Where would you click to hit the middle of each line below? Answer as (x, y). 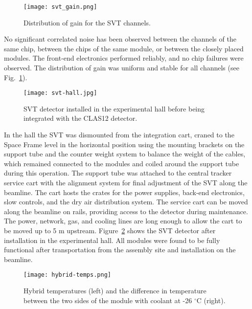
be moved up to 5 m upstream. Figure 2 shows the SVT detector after (110, 230)
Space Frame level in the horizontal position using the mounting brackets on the (124, 144)
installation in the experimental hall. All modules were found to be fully (112, 240)
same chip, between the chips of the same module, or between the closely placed (124, 48)
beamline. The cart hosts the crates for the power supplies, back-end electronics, (124, 192)
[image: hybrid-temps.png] (67, 275)
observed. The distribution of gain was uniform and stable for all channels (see (122, 68)
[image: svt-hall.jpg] (60, 93)
